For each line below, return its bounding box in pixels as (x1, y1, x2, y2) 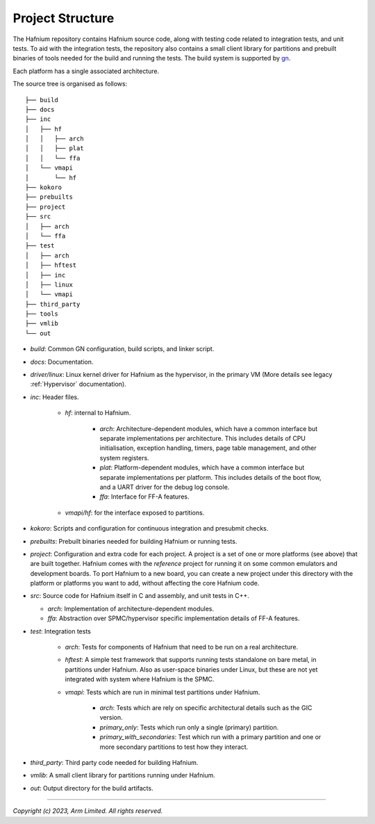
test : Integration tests (30, 627, 92, 636)
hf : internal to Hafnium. (65, 409, 131, 417)
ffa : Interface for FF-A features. (99, 492, 190, 501)
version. (99, 713, 123, 722)
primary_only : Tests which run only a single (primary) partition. (99, 723, 279, 732)
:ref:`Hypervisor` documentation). (30, 380, 126, 389)
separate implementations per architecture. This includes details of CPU (99, 435, 306, 442)
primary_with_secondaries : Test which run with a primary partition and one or (99, 733, 322, 741)
